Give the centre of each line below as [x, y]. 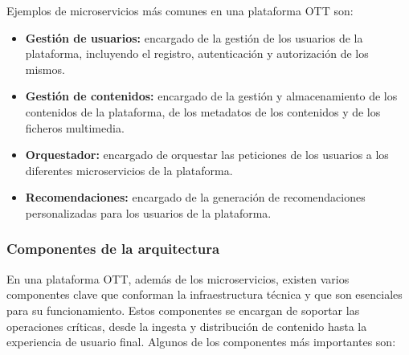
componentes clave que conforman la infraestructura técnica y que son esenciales [204, 294]
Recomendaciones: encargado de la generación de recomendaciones [195, 197]
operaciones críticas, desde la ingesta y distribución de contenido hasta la [187, 326]
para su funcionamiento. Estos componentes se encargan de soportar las [183, 310]
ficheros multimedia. [75, 127]
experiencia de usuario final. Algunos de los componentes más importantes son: [201, 342]
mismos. [45, 69]
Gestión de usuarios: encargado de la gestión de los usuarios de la [194, 37]
